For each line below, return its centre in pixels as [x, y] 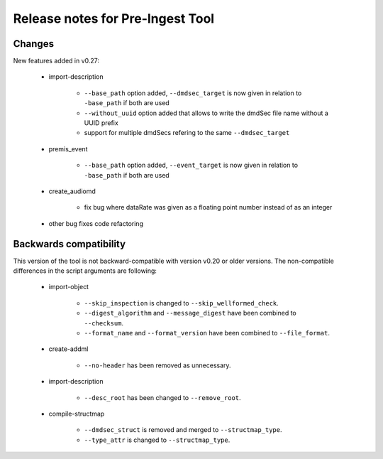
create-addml [68, 349]
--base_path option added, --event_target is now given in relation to [191, 165]
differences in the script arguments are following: [85, 271]
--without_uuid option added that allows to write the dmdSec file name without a [206, 113]
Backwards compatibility [70, 244]
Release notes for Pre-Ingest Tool [114, 18]
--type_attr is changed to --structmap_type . [157, 440]
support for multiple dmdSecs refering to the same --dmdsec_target [187, 133]
